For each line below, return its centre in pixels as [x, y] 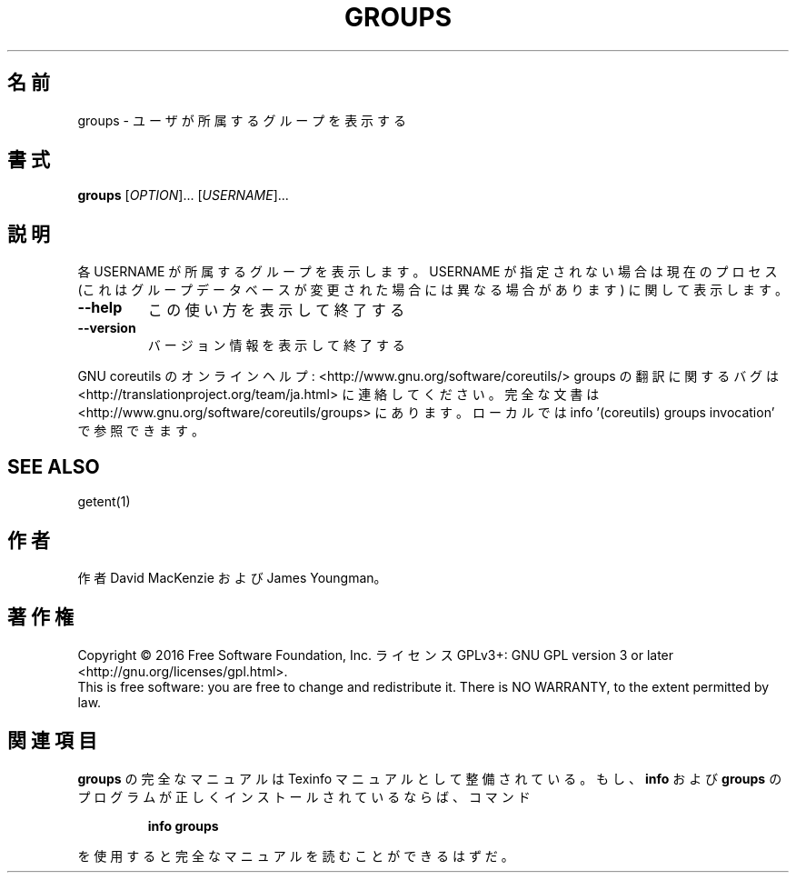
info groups [183, 825]
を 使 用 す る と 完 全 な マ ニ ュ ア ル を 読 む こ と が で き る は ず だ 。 [296, 855]
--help [100, 308]
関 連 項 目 [52, 741]
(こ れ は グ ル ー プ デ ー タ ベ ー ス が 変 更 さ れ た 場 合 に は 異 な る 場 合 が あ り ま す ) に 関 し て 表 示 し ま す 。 [433, 290]
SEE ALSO [54, 466]
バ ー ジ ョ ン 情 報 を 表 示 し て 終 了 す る [276, 345]
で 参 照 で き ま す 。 [141, 431]
